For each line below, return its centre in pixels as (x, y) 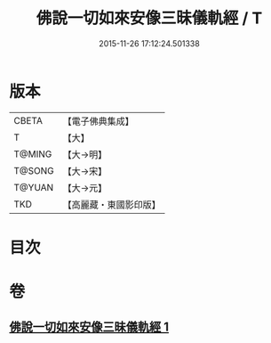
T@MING (33, 154)
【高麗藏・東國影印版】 (112, 204)
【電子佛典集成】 (99, 121)
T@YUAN (34, 187)
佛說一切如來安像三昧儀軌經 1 (89, 327)
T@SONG (34, 170)
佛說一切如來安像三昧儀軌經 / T (149, 18)
